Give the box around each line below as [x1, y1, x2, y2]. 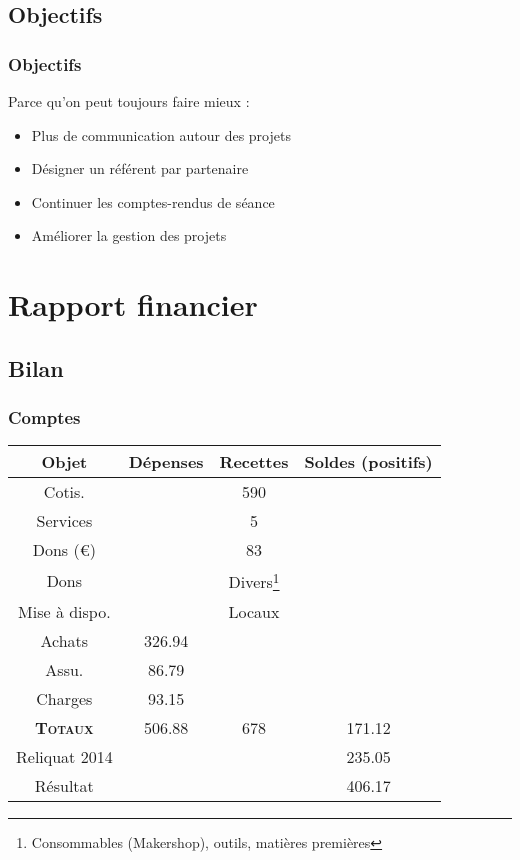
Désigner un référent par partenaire [31, 158, 249, 179]
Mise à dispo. [18, 599, 111, 623]
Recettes [219, 450, 289, 474]
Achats [40, 628, 89, 652]
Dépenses [128, 450, 204, 474]
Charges [36, 686, 93, 710]
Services [36, 509, 93, 533]
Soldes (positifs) [304, 450, 433, 474]
